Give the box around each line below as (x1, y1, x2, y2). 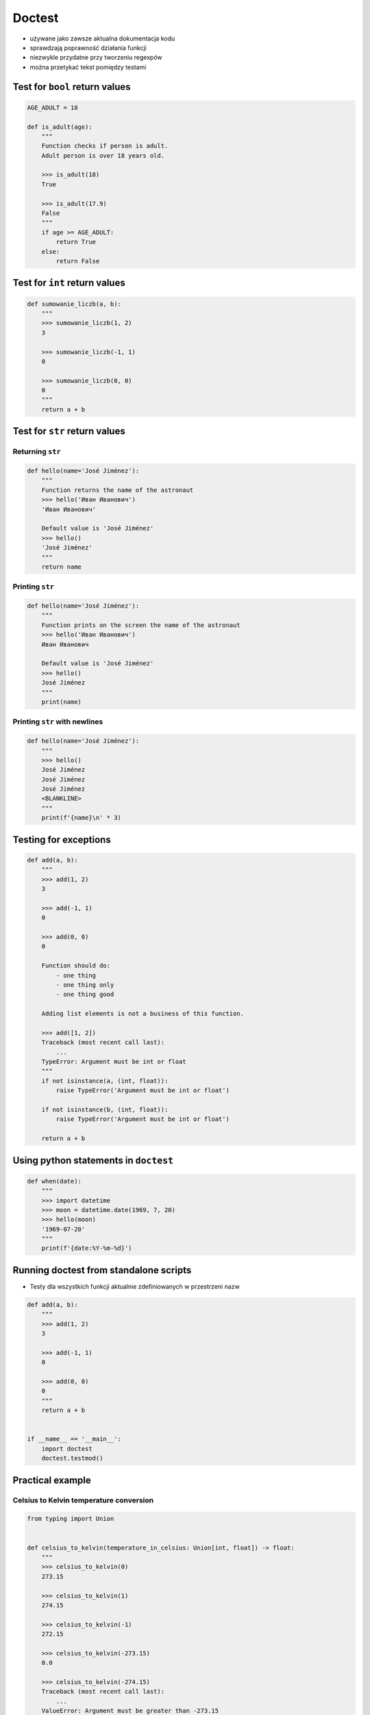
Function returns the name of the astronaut (41, 486, 194, 494)
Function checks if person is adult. (41, 142, 169, 150)
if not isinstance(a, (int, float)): (41, 1077, 169, 1085)
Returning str (12, 447, 61, 456)
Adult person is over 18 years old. (41, 152, 164, 159)
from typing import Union (27, 1515, 114, 1523)
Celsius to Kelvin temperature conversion (12, 1495, 154, 1505)
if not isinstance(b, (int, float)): (41, 1105, 169, 1113)
